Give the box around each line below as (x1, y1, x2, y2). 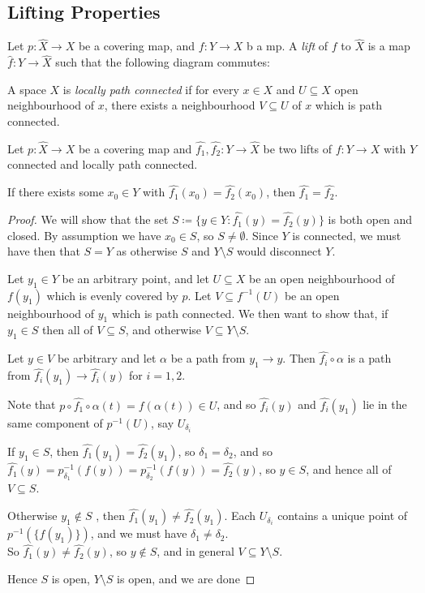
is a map (367, 37, 410, 54)
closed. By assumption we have (7, 226, 161, 243)
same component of (7, 414, 103, 431)
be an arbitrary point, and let (62, 269, 209, 286)
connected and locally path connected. (7, 156, 198, 173)
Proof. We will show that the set (7, 211, 169, 228)
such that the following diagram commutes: (55, 54, 270, 71)
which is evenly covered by (46, 286, 178, 303)
